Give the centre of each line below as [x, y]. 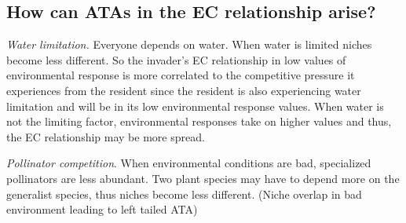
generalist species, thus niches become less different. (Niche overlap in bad [184, 194]
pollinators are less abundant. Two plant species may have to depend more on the [203, 178]
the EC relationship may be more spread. [106, 136]
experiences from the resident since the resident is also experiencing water [184, 90]
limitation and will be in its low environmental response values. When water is [195, 106]
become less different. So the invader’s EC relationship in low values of [176, 59]
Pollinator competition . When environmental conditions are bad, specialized [189, 163]
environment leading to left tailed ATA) [102, 209]
